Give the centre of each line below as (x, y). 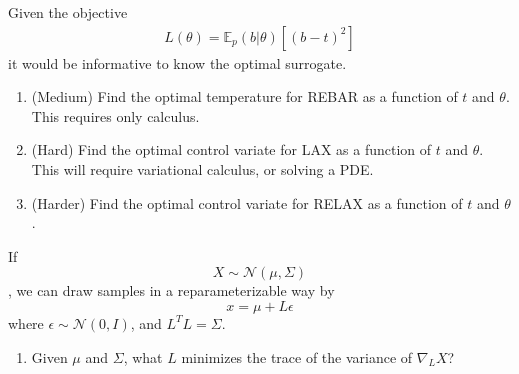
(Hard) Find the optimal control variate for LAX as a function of (231, 149)
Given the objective (68, 12)
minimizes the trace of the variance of (297, 356)
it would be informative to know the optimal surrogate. (177, 62)
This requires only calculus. (115, 115)
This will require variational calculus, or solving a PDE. (202, 169)
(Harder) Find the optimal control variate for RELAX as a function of (247, 202)
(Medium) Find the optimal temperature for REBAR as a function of (244, 96)
